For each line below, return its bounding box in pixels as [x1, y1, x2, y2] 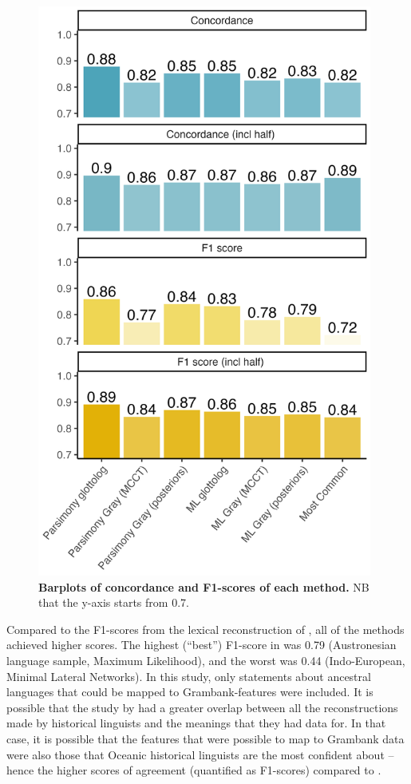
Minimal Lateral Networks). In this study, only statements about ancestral [6, 667, 371, 684]
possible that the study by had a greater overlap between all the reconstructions [6, 699, 398, 715]
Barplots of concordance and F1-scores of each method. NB [38, 578, 370, 595]
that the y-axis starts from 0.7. [38, 594, 189, 611]
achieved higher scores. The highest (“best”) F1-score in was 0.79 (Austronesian [6, 636, 397, 653]
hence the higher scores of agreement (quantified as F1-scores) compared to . [6, 762, 381, 778]
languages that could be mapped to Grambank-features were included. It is [6, 683, 373, 700]
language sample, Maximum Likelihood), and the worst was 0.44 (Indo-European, [6, 652, 405, 669]
